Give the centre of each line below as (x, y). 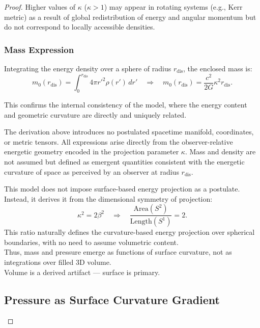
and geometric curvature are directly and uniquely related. (95, 114)
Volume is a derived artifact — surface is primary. (82, 272)
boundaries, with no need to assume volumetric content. (91, 242)
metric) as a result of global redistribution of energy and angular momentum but (130, 17)
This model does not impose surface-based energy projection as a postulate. (122, 189)
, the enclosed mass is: (218, 68)
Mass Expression (39, 49)
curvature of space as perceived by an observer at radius (92, 171)
